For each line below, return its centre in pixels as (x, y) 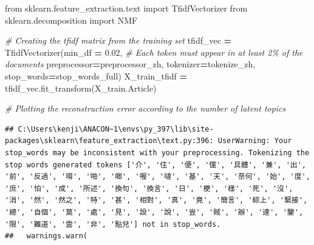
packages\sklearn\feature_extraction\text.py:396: (109, 141)
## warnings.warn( (46, 236)
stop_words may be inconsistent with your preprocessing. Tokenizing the (157, 153)
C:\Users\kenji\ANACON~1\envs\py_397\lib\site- (116, 129)
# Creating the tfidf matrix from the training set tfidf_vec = (118, 40)
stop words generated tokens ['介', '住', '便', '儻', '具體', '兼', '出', (156, 165)
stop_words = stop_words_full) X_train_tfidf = (96, 76)
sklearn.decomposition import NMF (71, 20)
